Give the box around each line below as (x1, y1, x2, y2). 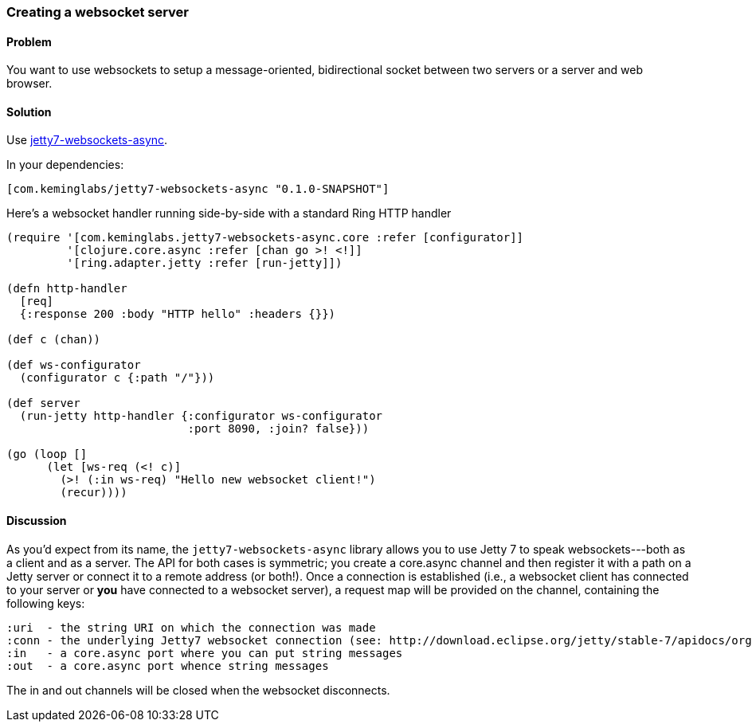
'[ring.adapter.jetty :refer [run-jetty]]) (66, 256, 343, 270)
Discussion (6, 514, 67, 528)
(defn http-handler (6, 282, 127, 296)
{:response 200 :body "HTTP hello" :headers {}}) (19, 307, 336, 321)
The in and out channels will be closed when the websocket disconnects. (6, 683, 390, 697)
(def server (6, 397, 80, 410)
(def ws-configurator (6, 358, 141, 372)
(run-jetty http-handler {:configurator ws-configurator (19, 409, 383, 423)
